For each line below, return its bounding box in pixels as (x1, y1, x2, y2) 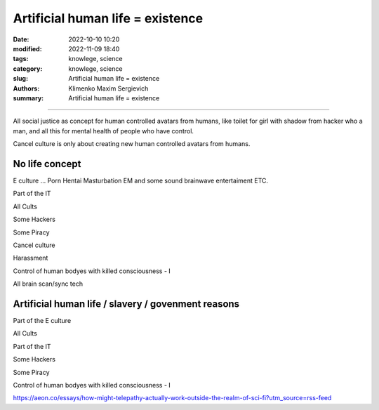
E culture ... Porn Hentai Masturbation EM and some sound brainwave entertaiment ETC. (13, 176, 269, 185)
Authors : (13, 84, 40, 93)
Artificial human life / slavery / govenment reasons (13, 298, 240, 310)
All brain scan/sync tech (13, 279, 84, 288)
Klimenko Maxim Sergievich (68, 84, 149, 93)
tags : (13, 55, 29, 63)
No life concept (13, 158, 81, 170)
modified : (13, 44, 42, 53)
